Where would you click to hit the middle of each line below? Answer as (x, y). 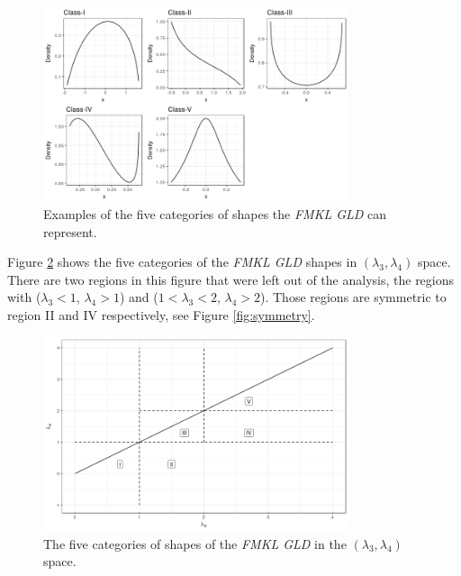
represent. (70, 231)
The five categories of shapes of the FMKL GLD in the (195, 543)
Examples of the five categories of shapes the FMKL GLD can (215, 213)
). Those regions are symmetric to (353, 297)
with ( (24, 297)
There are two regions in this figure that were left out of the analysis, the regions (231, 279)
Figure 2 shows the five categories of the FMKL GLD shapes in (182, 262)
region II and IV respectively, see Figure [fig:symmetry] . (161, 314)
